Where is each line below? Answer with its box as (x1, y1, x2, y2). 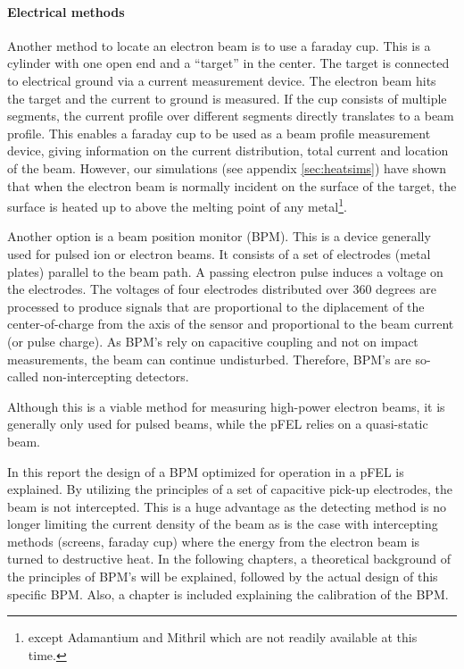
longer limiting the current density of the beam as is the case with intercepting (7, 514, 438, 533)
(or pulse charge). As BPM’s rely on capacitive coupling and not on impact (7, 331, 418, 350)
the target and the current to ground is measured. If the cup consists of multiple (7, 88, 447, 107)
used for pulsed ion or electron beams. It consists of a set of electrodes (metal (7, 244, 431, 263)
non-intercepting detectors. (42, 367, 189, 386)
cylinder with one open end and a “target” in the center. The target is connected (7, 54, 450, 72)
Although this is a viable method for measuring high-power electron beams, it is (7, 397, 445, 415)
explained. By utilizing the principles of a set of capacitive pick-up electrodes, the (7, 480, 453, 498)
